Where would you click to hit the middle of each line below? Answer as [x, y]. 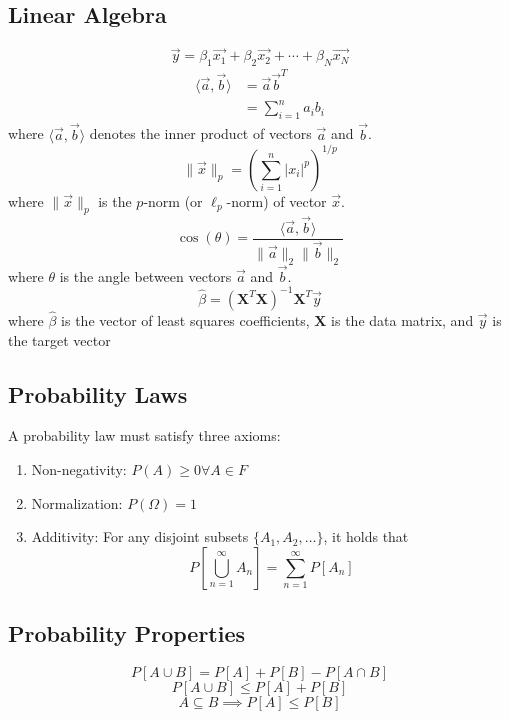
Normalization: [77, 502]
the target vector [59, 339]
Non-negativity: [79, 469]
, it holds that [366, 536]
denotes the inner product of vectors [200, 133]
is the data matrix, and [402, 320]
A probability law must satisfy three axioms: [144, 435]
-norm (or [173, 200]
